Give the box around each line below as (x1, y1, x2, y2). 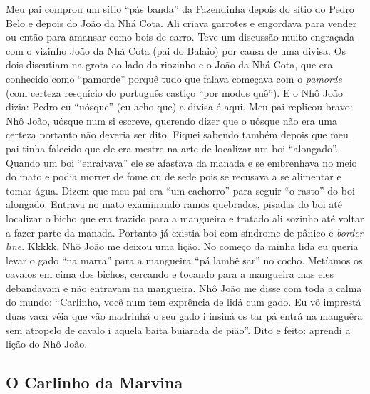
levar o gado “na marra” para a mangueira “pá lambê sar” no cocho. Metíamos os (6, 252, 363, 267)
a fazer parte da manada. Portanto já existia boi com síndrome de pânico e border (6, 224, 364, 239)
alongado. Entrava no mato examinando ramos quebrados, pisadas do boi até (6, 197, 342, 212)
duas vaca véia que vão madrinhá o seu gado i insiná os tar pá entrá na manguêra (6, 309, 363, 323)
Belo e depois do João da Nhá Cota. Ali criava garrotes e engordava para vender (6, 15, 357, 30)
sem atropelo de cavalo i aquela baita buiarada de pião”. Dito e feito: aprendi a (6, 322, 351, 337)
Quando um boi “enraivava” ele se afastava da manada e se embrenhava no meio (6, 155, 357, 170)
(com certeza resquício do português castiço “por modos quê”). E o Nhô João (6, 85, 343, 100)
